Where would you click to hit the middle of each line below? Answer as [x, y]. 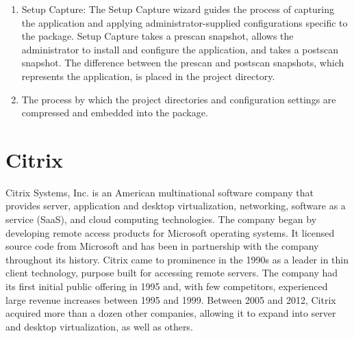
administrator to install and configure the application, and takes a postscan [180, 49]
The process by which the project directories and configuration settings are [179, 99]
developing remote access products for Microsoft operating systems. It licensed [170, 232]
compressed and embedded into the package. [115, 113]
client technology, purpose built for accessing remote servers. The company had [172, 273]
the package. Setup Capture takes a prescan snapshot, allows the [157, 36]
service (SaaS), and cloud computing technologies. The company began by [161, 219]
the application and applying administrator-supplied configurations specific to [185, 22]
